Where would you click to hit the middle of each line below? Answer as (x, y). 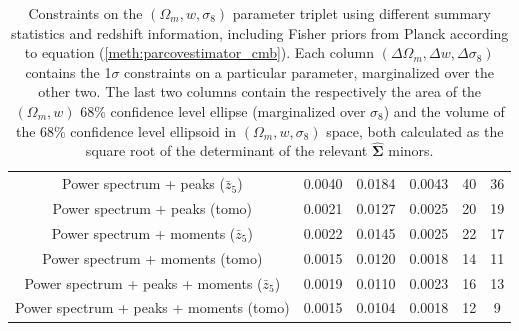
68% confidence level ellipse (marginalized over (223, 110)
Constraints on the (85, 13)
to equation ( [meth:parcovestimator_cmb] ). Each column (199, 52)
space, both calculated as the (415, 130)
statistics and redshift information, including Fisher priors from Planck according (259, 32)
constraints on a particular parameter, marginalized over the (309, 71)
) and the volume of (444, 110)
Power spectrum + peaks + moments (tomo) (152, 307)
